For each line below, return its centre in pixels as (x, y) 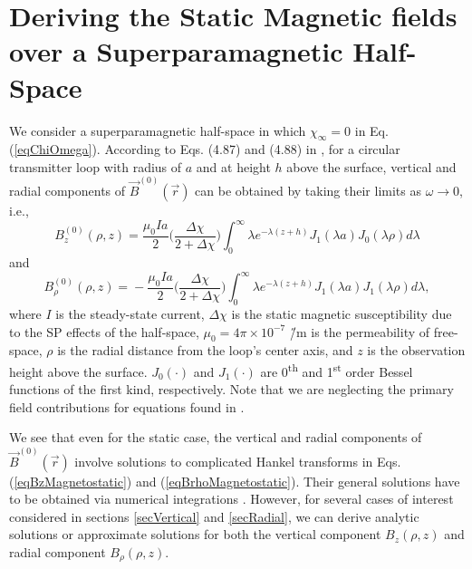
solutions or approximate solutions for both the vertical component (195, 534)
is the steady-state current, (130, 313)
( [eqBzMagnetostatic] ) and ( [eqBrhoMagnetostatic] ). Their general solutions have (235, 481)
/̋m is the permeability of (360, 331)
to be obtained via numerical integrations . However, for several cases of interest (231, 499)
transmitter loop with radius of (96, 166)
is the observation (416, 350)
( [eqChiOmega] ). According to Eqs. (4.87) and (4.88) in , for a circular (205, 149)
